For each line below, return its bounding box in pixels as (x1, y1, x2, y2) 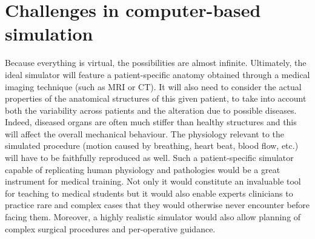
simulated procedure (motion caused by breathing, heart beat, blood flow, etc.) (5, 139, 299, 152)
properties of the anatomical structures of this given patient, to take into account (5, 92, 307, 105)
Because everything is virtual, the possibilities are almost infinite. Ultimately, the (5, 56, 307, 69)
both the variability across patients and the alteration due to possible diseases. (5, 103, 297, 116)
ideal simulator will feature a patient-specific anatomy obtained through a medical (5, 68, 310, 80)
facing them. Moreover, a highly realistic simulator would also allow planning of (5, 211, 301, 223)
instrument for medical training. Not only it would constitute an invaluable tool (5, 175, 301, 188)
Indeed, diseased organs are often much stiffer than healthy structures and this (5, 116, 297, 128)
